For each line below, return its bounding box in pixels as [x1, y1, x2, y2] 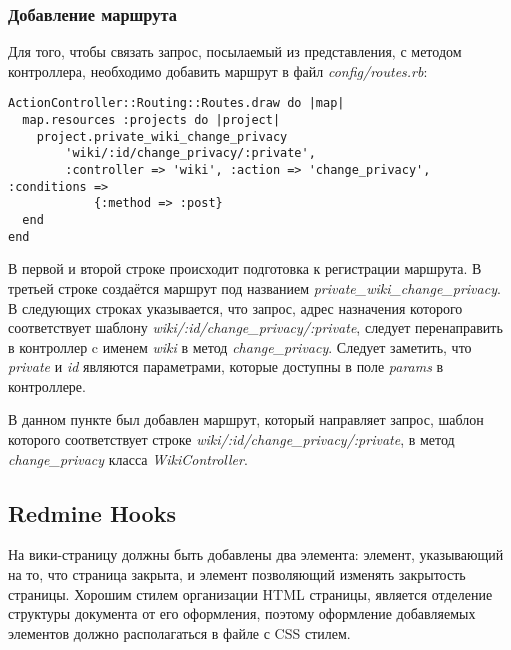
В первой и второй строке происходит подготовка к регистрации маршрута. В [8, 258, 482, 279]
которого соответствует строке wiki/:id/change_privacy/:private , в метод [8, 429, 455, 450]
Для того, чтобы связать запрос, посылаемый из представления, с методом [8, 41, 462, 62]
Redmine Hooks [8, 497, 176, 528]
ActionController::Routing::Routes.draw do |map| [8, 96, 345, 111]
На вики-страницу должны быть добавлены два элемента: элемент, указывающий [8, 544, 504, 565]
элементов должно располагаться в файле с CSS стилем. [8, 622, 351, 643]
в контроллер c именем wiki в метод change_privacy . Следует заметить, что [8, 336, 472, 357]
